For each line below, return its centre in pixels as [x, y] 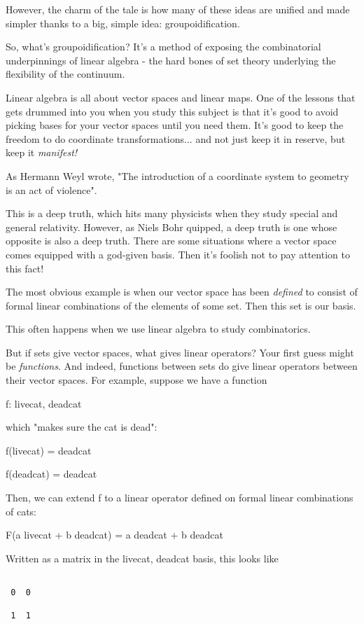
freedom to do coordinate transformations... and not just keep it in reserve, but [176, 138]
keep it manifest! [42, 152]
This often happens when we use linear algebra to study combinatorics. [158, 329]
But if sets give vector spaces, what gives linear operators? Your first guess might [180, 352]
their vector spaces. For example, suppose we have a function [136, 380]
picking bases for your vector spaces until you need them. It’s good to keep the [175, 125]
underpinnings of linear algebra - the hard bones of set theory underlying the [171, 60]
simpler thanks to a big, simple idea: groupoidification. [123, 23]
